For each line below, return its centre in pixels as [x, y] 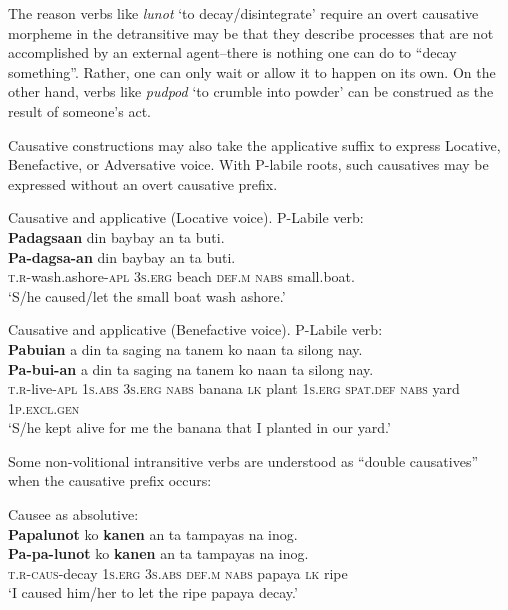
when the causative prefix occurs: [110, 480]
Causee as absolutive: [73, 514]
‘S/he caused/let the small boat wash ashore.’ [147, 295]
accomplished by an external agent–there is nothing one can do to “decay [232, 52]
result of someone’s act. [79, 110]
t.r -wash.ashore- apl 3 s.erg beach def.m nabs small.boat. [181, 276]
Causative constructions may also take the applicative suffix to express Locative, [254, 144]
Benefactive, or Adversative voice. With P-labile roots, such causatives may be [248, 164]
